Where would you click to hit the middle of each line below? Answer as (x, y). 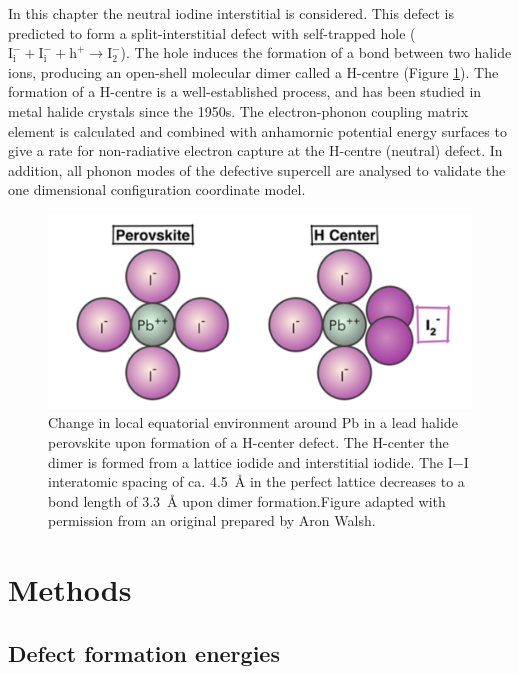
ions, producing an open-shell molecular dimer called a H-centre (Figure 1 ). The (253, 71)
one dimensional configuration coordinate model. (157, 189)
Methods (70, 589)
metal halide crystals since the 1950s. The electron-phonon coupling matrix (238, 110)
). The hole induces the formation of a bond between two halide (316, 52)
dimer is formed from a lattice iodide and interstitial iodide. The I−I (258, 461)
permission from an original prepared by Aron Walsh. (212, 520)
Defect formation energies (144, 652)
